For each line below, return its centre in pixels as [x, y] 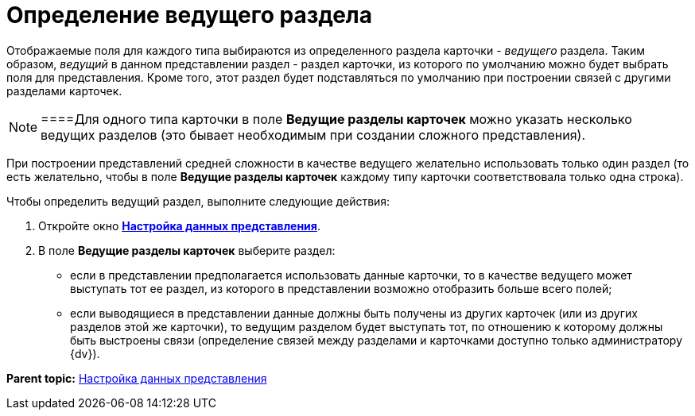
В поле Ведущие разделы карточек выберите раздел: [187, 250]
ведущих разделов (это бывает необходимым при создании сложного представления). [313, 135]
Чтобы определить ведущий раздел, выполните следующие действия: [198, 201]
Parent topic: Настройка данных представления [137, 378]
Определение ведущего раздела [190, 15]
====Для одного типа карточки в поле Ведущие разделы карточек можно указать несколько [336, 119]
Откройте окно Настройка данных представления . [179, 225]
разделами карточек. [64, 91]
